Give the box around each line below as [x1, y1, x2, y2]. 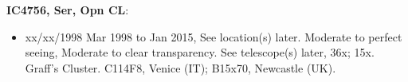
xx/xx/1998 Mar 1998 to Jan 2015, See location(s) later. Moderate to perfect [25, 28, 402, 45]
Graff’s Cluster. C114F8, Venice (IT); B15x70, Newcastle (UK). [25, 59, 336, 76]
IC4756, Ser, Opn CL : [6, 2, 129, 18]
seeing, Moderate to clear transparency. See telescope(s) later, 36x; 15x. [25, 44, 375, 61]
